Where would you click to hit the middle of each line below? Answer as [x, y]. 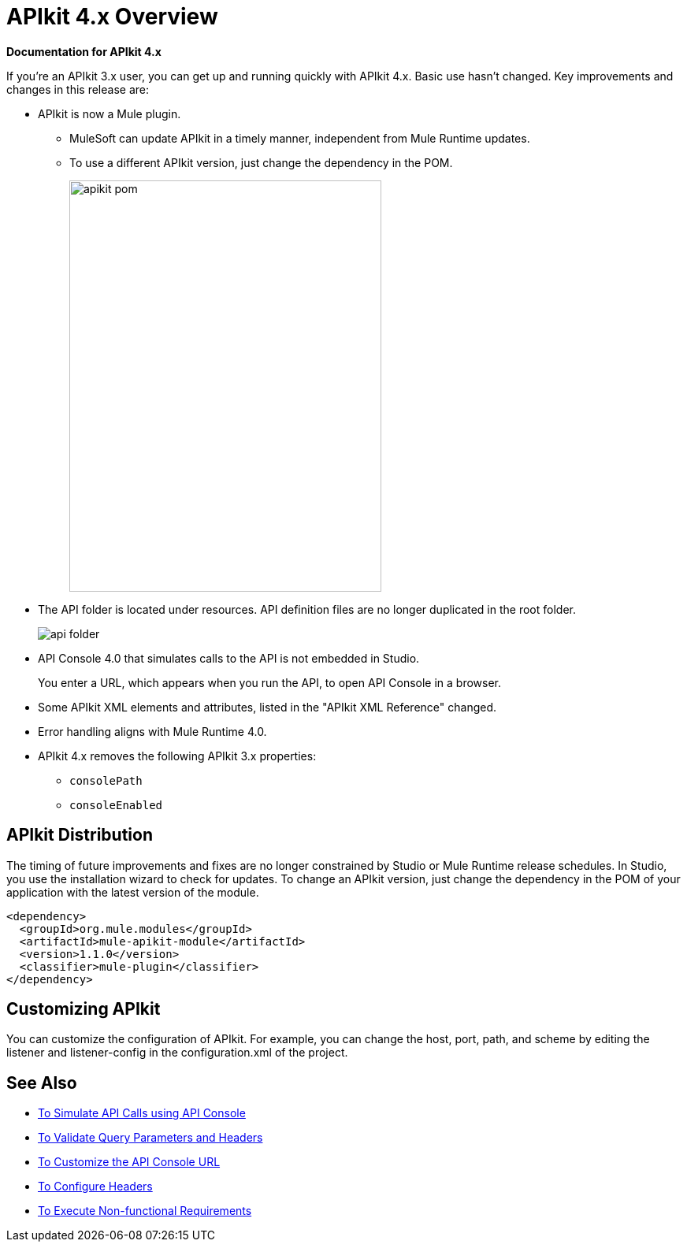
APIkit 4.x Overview [112, 17]
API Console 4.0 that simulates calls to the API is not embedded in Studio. [229, 658]
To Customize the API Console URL [129, 1162]
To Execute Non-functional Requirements [145, 1211]
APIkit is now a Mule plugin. [110, 113]
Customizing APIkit [84, 1009]
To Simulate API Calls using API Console [142, 1113]
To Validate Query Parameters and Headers [150, 1138]
